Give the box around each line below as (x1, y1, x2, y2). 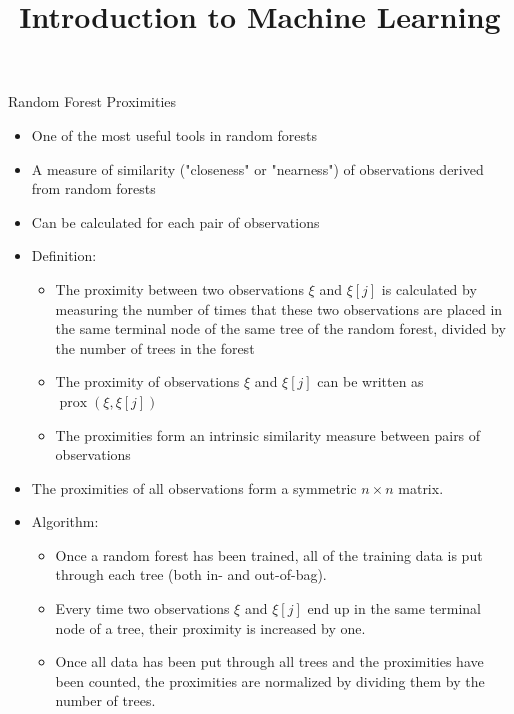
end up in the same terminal (307, 598, 481, 619)
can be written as (317, 371, 424, 392)
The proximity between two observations (55, 278, 304, 299)
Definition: (31, 245, 97, 266)
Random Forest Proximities (8, 91, 177, 112)
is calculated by (381, 278, 477, 299)
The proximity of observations (55, 371, 240, 392)
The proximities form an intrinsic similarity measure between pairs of (55, 424, 481, 445)
